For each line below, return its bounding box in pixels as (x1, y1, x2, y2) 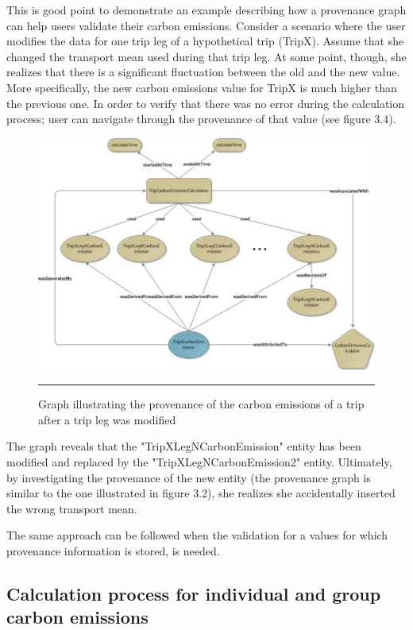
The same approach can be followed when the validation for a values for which (6, 527, 388, 543)
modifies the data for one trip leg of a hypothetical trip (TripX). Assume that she (6, 33, 404, 49)
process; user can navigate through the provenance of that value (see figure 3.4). (6, 110, 396, 127)
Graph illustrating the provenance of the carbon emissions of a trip (38, 396, 365, 412)
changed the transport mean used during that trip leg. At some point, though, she (6, 48, 407, 64)
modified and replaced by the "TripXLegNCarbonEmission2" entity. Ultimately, (6, 454, 392, 470)
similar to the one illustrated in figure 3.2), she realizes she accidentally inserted (6, 485, 396, 501)
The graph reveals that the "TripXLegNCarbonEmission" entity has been (6, 438, 361, 454)
